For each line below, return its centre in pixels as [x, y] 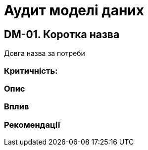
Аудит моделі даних [74, 10]
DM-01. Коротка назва [62, 34]
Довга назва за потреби [45, 53]
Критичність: [31, 71]
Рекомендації [32, 125]
